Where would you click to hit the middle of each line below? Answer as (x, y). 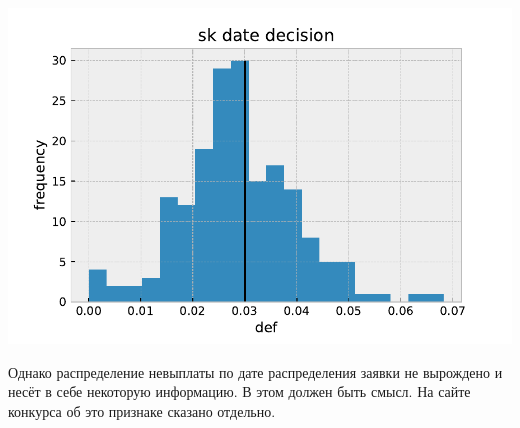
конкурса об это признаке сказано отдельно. (142, 410)
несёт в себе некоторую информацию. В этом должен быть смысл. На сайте (239, 391)
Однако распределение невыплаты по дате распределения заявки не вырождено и (255, 371)
